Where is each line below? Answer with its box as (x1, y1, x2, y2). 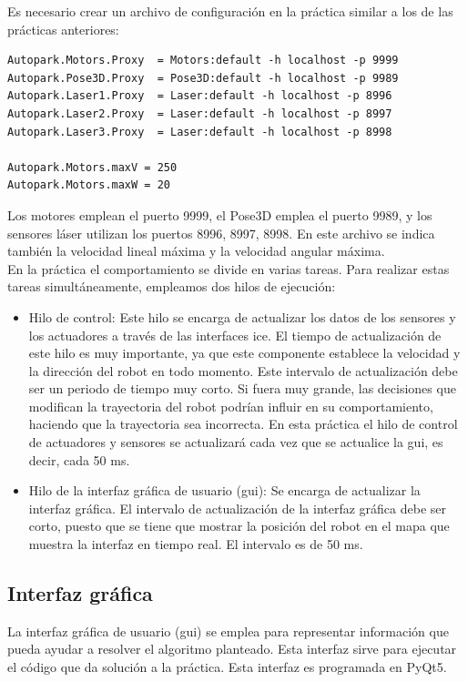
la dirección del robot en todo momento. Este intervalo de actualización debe (28, 361, 458, 380)
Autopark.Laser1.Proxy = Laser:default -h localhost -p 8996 (7, 89, 392, 103)
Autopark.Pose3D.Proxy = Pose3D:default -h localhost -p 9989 (7, 71, 399, 85)
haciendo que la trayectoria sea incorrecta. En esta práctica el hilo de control (28, 414, 458, 433)
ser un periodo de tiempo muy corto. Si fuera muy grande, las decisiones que (28, 379, 456, 398)
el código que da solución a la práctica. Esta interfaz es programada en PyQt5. (7, 657, 447, 677)
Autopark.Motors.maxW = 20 (7, 178, 170, 192)
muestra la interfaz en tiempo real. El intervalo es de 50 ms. (28, 534, 363, 554)
